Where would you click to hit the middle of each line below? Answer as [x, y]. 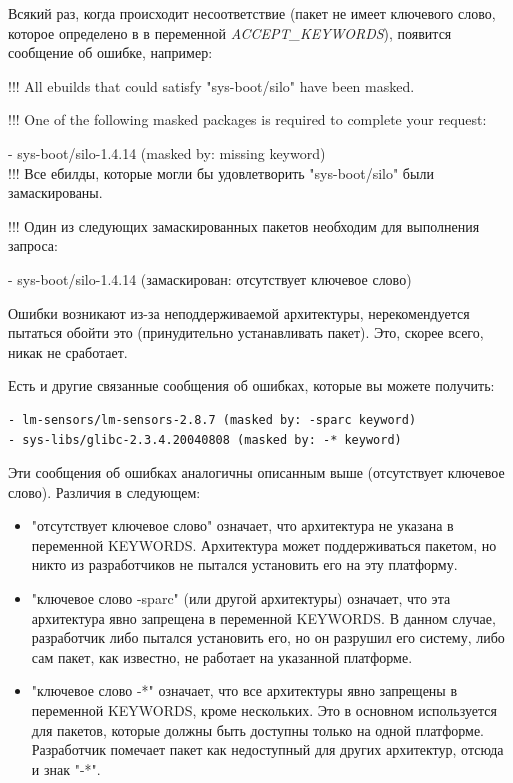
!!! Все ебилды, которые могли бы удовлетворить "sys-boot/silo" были [221, 172]
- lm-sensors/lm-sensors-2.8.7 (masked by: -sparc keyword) [212, 419]
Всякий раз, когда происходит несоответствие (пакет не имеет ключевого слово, [252, 13]
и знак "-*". [66, 768]
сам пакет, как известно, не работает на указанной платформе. [222, 656]
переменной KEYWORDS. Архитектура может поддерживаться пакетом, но [264, 544]
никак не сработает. [68, 351]
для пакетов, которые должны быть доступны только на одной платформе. [258, 729]
